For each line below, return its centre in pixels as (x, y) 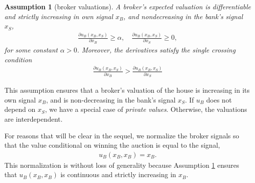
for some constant (31, 49)
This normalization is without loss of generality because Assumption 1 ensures (122, 165)
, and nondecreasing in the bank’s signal (183, 16)
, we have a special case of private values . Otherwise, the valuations (146, 109)
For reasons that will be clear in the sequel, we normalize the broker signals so (122, 135)
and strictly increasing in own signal (59, 16)
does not (219, 99)
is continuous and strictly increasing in (118, 174)
